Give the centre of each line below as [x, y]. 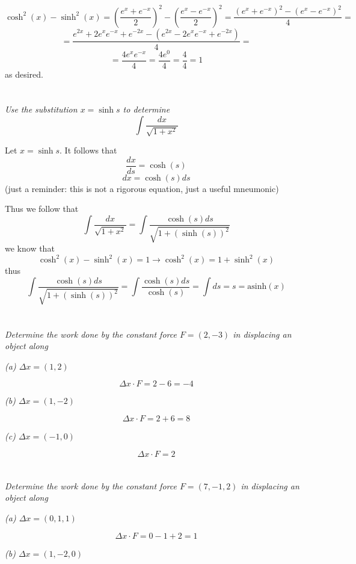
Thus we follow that [42, 209]
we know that [30, 248]
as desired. [24, 74]
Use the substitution [41, 109]
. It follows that [88, 150]
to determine [146, 109]
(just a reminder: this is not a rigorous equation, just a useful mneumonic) [142, 188]
